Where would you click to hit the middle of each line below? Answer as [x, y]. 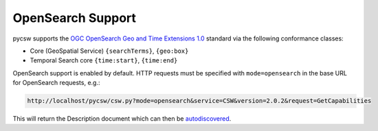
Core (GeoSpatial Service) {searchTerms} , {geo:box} [109, 51]
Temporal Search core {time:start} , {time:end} [104, 60]
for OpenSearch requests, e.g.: [56, 83]
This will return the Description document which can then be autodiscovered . [122, 119]
